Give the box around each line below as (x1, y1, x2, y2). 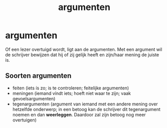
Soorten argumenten (5, 72, 72, 80)
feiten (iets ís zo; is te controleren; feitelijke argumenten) (12, 85, 129, 91)
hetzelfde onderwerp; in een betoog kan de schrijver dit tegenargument (12, 106, 160, 112)
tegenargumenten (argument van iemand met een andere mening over (12, 101, 158, 107)
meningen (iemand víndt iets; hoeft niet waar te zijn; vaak (12, 90, 131, 96)
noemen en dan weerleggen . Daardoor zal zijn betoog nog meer (12, 111, 146, 117)
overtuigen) (12, 117, 37, 123)
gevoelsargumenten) (12, 95, 56, 101)
